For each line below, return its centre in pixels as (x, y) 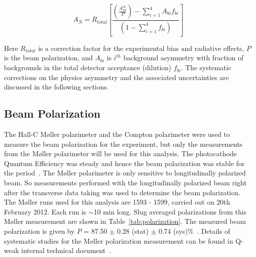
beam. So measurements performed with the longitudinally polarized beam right (126, 183)
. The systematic (206, 67)
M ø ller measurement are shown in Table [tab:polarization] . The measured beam (125, 221)
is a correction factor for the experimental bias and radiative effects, (141, 48)
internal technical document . (66, 250)
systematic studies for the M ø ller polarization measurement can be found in (119, 240)
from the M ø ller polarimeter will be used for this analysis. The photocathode (121, 153)
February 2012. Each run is (45, 211)
